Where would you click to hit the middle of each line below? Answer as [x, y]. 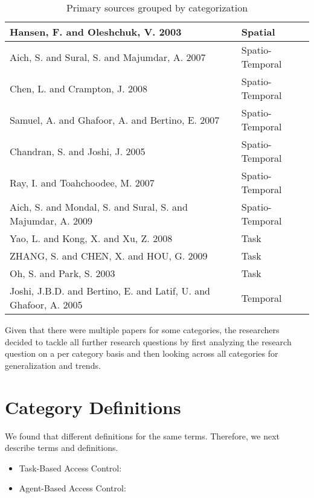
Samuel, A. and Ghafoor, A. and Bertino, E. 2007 [115, 120]
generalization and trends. [53, 365]
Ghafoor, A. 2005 [46, 305]
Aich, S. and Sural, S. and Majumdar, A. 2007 [108, 57]
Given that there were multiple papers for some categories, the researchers [142, 330]
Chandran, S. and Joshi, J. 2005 [78, 151]
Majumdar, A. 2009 [51, 221]
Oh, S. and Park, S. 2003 [62, 273]
